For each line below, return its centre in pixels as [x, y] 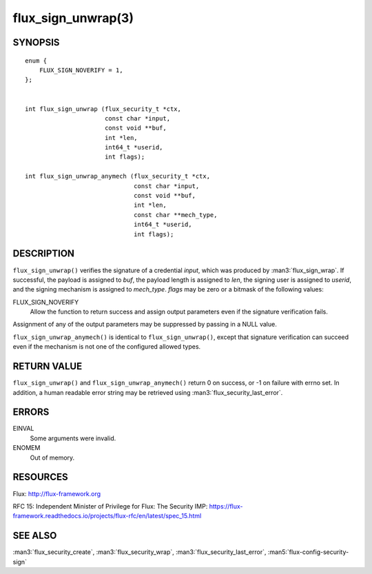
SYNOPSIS [36, 42]
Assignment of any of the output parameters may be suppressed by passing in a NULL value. [145, 325]
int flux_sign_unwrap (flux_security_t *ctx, [103, 109]
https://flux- [226, 506]
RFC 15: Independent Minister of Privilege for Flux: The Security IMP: [110, 506]
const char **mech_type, [175, 215]
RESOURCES [40, 477]
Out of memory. [52, 458]
